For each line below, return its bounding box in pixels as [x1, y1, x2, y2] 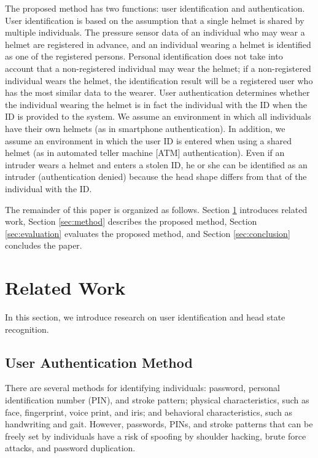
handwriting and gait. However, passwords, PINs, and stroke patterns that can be [5, 417, 313, 430]
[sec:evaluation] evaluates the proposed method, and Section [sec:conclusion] [5, 227, 290, 239]
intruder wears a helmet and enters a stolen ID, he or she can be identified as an [5, 158, 308, 171]
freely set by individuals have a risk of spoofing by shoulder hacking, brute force [5, 429, 306, 442]
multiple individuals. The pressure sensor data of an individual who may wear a [5, 26, 305, 39]
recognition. [5, 322, 49, 335]
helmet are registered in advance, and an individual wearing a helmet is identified [5, 37, 311, 50]
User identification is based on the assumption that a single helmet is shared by [5, 14, 304, 26]
